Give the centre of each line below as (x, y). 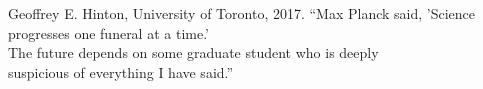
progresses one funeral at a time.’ (108, 32)
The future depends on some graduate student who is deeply (193, 52)
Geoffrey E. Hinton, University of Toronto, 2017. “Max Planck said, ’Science (242, 13)
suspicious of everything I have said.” (121, 71)
